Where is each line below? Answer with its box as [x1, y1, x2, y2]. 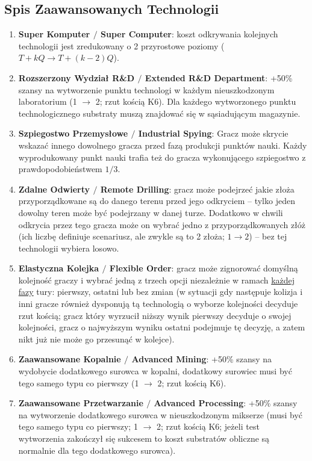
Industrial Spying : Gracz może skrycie [138, 127, 289, 140]
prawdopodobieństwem [18, 162, 102, 175]
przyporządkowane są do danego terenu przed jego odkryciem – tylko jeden [18, 194, 295, 207]
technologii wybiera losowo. [18, 241, 119, 254]
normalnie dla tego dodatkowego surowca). [18, 444, 176, 456]
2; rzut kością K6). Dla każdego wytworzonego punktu [95, 95, 296, 108]
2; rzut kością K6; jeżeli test [156, 420, 260, 433]
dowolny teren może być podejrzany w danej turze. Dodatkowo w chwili [18, 206, 283, 218]
